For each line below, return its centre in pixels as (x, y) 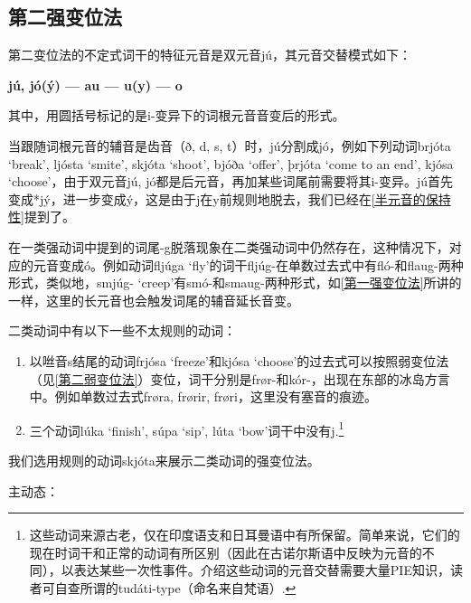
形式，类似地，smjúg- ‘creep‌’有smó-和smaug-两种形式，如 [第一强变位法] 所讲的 (235, 283)
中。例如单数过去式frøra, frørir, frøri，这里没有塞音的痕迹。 (203, 396)
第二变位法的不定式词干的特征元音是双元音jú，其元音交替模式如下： (210, 55)
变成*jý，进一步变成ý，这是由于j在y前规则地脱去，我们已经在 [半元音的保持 (230, 198)
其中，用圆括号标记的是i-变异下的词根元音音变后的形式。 (177, 115)
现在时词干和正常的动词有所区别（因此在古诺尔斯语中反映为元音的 (226, 552)
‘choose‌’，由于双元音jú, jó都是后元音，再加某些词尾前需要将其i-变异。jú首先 (231, 181)
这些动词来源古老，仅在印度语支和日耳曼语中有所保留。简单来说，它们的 (245, 535)
